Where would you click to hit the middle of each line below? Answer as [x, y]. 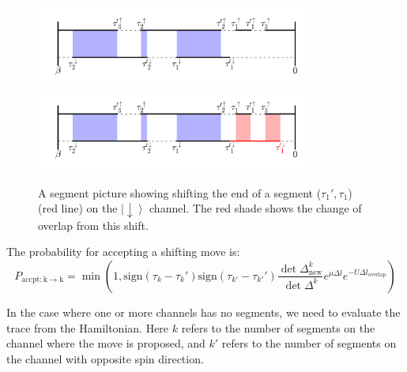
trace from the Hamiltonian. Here [88, 327]
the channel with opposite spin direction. [105, 358]
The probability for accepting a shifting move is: [123, 252]
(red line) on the [78, 208]
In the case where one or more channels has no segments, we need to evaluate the [203, 312]
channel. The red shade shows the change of [256, 208]
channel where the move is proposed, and [106, 343]
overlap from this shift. [93, 225]
